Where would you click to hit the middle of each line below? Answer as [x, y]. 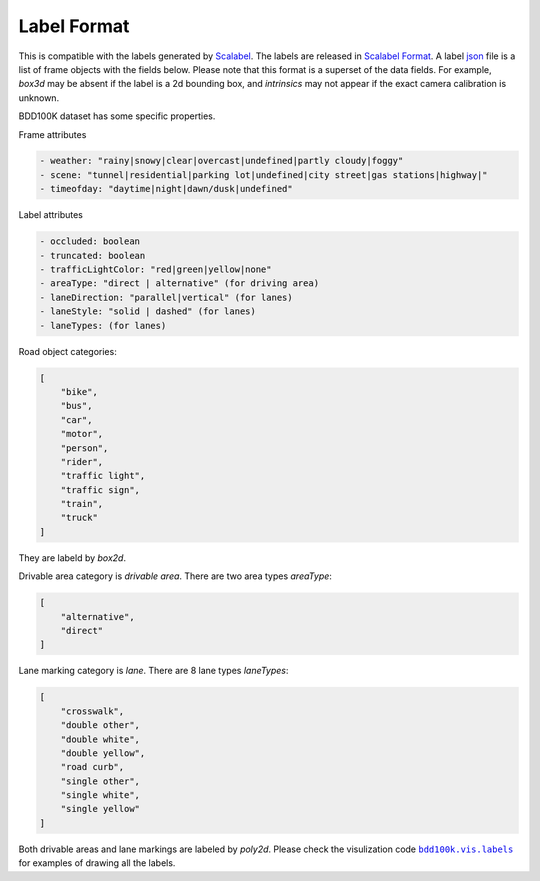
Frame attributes [52, 134]
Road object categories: [67, 351]
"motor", [82, 434]
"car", [76, 419]
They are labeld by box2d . [72, 557]
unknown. [39, 97]
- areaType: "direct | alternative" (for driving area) [179, 283]
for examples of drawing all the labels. [97, 863]
